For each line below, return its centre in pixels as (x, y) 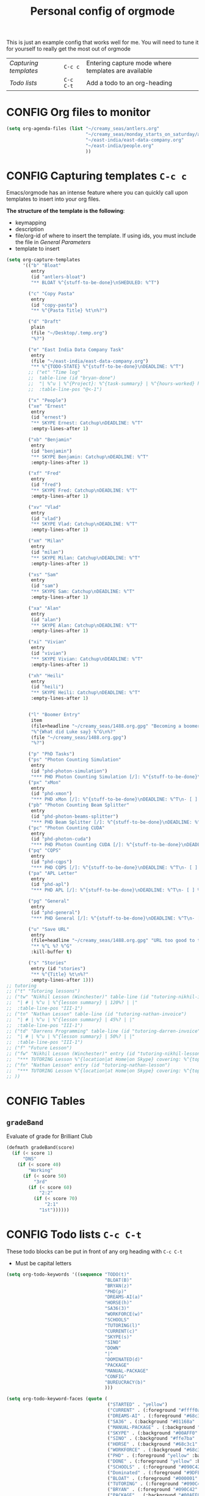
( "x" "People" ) (48, 400)
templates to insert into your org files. (53, 199)
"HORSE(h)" (118, 1303)
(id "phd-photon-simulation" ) (69, 771)
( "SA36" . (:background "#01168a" (151, 1422)
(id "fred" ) (46, 485)
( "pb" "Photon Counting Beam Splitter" (79, 805)
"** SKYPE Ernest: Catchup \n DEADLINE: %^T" (87, 423)
